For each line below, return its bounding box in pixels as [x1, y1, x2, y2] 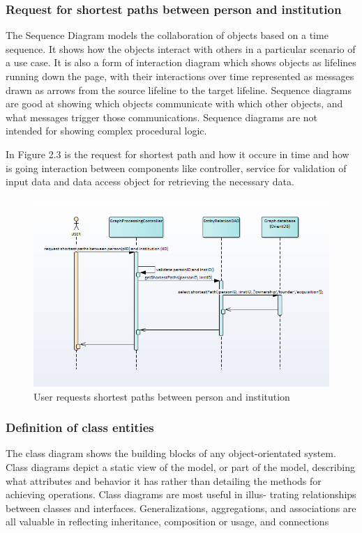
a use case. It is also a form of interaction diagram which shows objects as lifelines [6, 55, 356, 70]
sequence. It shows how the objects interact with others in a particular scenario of [6, 41, 356, 56]
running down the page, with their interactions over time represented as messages [6, 69, 354, 83]
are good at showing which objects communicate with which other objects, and [6, 96, 343, 111]
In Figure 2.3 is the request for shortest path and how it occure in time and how [6, 146, 349, 161]
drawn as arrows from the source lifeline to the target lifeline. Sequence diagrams [6, 82, 352, 97]
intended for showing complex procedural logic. [6, 123, 207, 138]
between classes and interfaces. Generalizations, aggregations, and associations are [6, 500, 356, 515]
